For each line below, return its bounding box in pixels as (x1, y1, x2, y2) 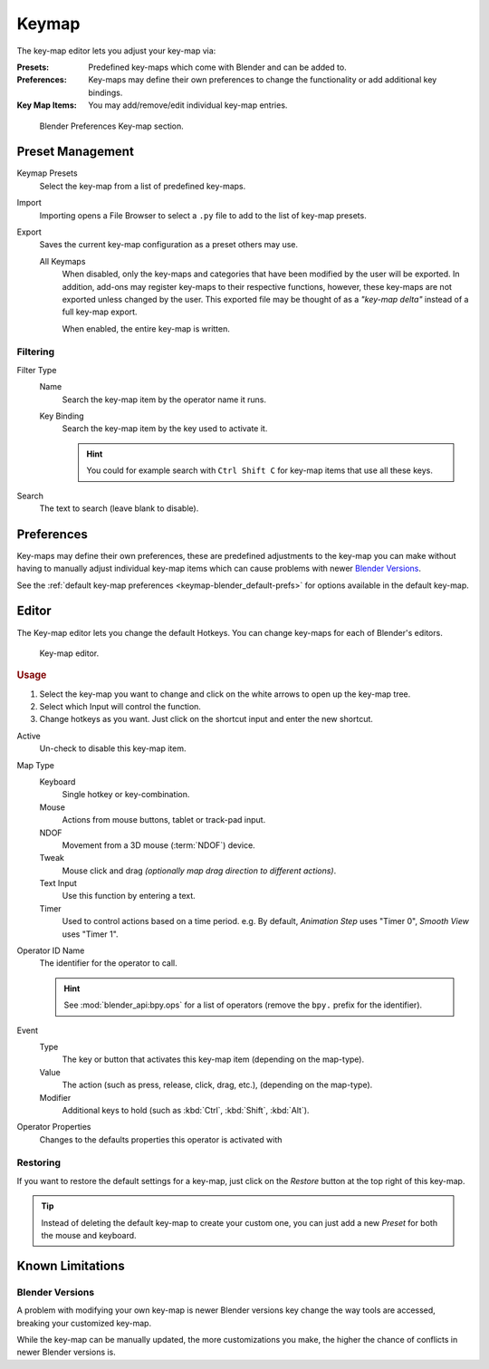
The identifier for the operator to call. (39, 958, 177, 969)
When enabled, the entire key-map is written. (62, 323, 231, 334)
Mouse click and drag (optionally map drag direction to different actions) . (62, 865, 337, 876)
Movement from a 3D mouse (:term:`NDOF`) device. (62, 839, 255, 851)
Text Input (39, 878, 77, 889)
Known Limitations (16, 1258, 126, 1273)
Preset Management (16, 144, 135, 159)
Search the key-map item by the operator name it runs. (62, 394, 267, 405)
